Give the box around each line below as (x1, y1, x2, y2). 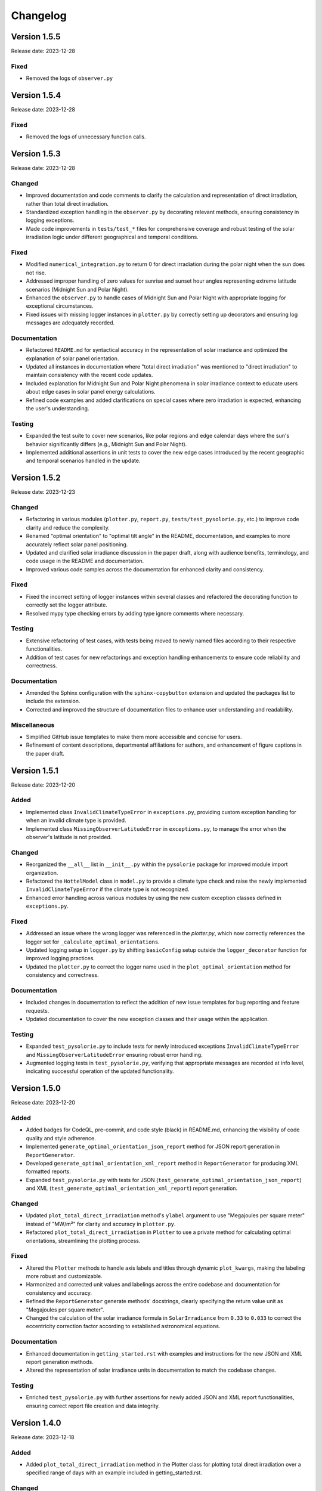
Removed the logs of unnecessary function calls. (26, 133, 146, 140)
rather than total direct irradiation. (26, 200, 109, 207)
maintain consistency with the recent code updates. (26, 372, 153, 379)
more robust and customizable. (26, 1273, 103, 1280)
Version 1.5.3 (11, 149, 61, 159)
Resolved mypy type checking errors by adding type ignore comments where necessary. (26, 610, 244, 617)
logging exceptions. (26, 216, 75, 224)
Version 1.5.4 (11, 90, 61, 101)
